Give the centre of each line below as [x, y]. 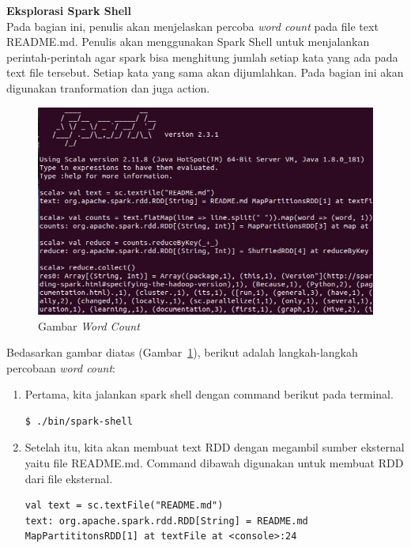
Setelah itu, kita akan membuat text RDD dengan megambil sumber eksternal [215, 447]
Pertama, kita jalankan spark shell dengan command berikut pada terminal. [209, 394]
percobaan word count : [61, 367]
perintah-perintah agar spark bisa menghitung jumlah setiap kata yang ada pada [202, 57]
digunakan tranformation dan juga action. [108, 87]
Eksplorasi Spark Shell [69, 10]
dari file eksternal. [69, 478]
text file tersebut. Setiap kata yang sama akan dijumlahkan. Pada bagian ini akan [205, 72]
